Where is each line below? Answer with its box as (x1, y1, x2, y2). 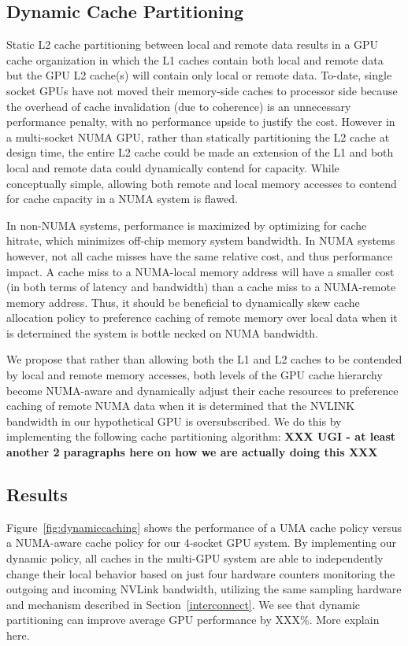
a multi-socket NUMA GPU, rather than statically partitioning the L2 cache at (6, 128, 390, 145)
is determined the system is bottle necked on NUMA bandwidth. (6, 324, 318, 341)
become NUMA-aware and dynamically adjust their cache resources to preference (6, 382, 399, 398)
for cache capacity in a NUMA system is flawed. (6, 190, 238, 207)
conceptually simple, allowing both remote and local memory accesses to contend (6, 175, 397, 191)
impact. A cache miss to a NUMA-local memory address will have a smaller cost (6, 263, 395, 279)
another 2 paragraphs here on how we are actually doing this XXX (6, 444, 378, 460)
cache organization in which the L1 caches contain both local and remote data (6, 51, 384, 68)
